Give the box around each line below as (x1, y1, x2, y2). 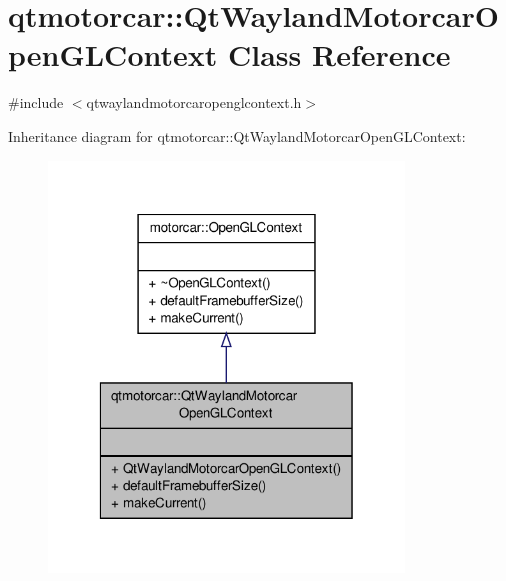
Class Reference (227, 34, 451, 75)
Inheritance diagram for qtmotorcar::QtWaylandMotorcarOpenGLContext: (8, 125, 466, 146)
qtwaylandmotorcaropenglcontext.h (86, 92, 302, 113)
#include (8, 92, 64, 113)
